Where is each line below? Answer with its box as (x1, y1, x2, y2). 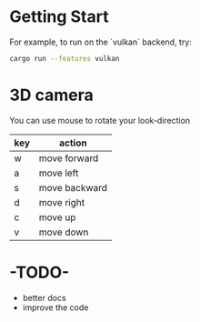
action (58, 136, 88, 149)
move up (38, 211, 76, 224)
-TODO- (9, 262, 70, 283)
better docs (22, 292, 66, 303)
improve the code (22, 302, 89, 313)
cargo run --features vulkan (9, 54, 120, 63)
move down (38, 226, 89, 238)
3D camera (9, 85, 94, 106)
